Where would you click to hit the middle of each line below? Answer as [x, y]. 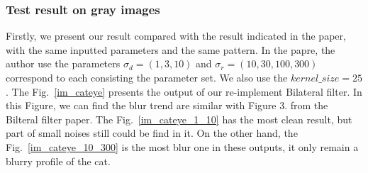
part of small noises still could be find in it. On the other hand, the [152, 133]
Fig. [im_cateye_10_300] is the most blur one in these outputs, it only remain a [182, 146]
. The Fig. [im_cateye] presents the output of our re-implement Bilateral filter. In [184, 91]
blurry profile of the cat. [58, 161]
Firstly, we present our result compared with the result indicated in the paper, [176, 36]
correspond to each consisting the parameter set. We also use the [147, 77]
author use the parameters [63, 63]
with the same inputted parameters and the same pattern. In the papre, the [171, 49]
